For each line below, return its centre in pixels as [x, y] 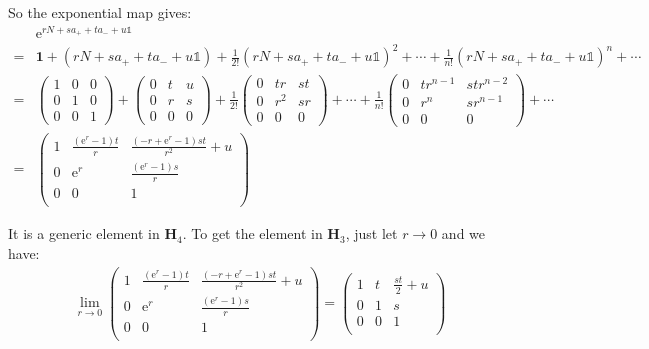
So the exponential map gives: [100, 12]
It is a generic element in [84, 233]
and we [463, 233]
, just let [371, 233]
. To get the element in [252, 233]
